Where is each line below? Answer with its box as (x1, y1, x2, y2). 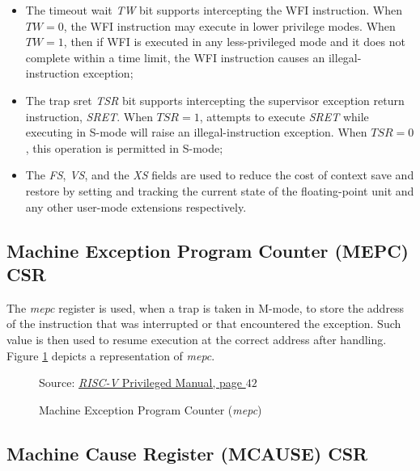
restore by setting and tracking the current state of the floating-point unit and (25, 182, 414, 199)
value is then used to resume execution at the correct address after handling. (6, 330, 387, 347)
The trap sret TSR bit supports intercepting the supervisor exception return (25, 91, 405, 108)
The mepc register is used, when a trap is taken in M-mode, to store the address (6, 299, 405, 316)
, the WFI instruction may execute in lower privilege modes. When (63, 17, 396, 34)
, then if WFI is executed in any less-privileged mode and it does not (63, 33, 405, 50)
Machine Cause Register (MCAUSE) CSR (6, 440, 368, 465)
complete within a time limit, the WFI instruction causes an (25, 48, 325, 65)
